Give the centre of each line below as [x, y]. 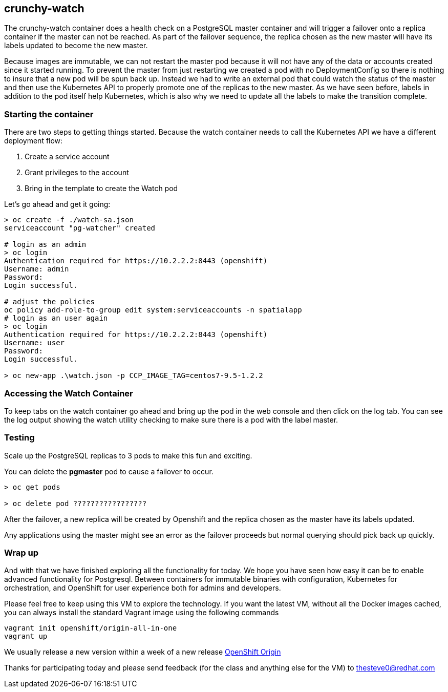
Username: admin [37, 269]
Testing [19, 438]
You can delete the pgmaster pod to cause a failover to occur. [109, 471]
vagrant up [26, 636]
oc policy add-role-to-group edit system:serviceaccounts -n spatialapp [153, 310]
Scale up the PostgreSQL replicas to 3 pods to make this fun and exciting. [128, 455]
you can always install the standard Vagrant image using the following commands [142, 613]
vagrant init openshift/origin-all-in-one [91, 628]
